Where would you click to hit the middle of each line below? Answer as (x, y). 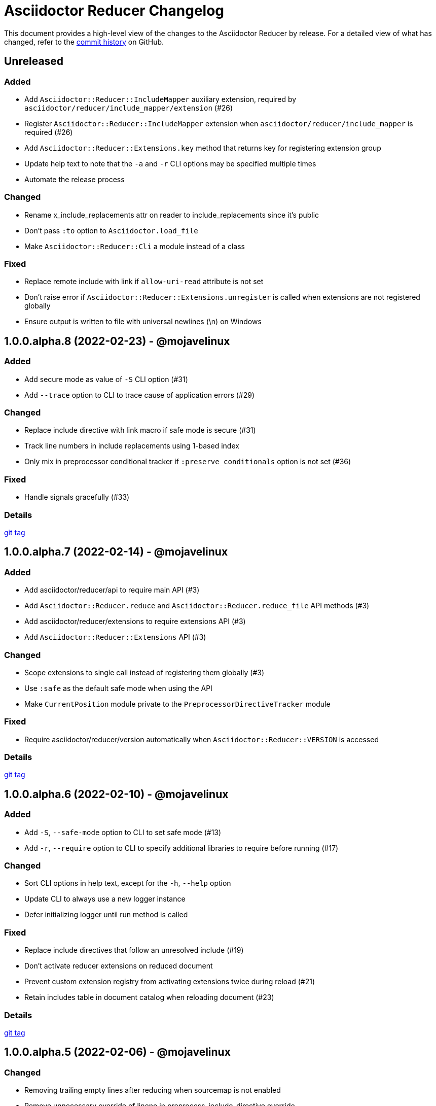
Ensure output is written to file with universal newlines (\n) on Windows (143, 322)
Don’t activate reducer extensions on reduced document (119, 966)
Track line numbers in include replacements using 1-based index (132, 446)
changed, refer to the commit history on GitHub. (84, 42)
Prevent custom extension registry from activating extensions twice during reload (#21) (170, 982)
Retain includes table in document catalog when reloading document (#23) (149, 997)
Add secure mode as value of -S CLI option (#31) (106, 379)
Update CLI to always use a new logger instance (105, 899)
